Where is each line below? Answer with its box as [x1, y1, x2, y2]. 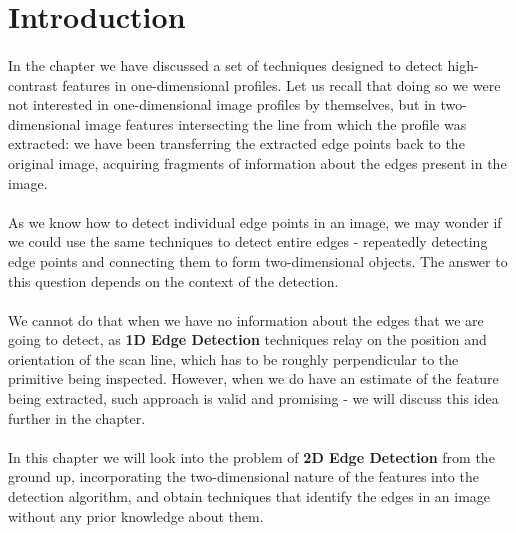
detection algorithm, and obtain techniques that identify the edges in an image [8, 486, 491, 507]
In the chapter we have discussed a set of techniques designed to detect [8, 54, 443, 75]
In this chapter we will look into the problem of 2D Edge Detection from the [8, 446, 495, 467]
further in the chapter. [8, 407, 146, 428]
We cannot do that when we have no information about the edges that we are [8, 309, 484, 330]
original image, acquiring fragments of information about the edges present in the [8, 152, 507, 173]
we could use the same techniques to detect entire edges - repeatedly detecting [8, 231, 488, 252]
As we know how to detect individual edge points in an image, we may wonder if [8, 211, 502, 232]
